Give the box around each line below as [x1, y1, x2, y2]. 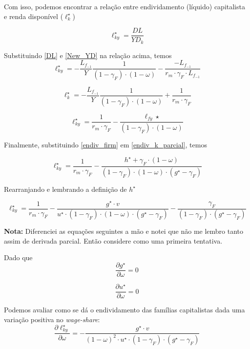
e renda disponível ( [4, 11, 63, 21]
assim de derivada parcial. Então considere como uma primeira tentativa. [4, 236, 223, 246]
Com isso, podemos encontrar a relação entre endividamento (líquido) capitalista [4, 1, 245, 11]
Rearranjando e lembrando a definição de [4, 184, 127, 194]
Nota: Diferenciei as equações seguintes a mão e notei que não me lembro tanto [4, 226, 244, 236]
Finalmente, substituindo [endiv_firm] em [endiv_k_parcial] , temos [4, 140, 207, 150]
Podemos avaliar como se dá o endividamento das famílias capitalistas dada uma [4, 305, 245, 315]
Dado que [4, 252, 33, 262]
